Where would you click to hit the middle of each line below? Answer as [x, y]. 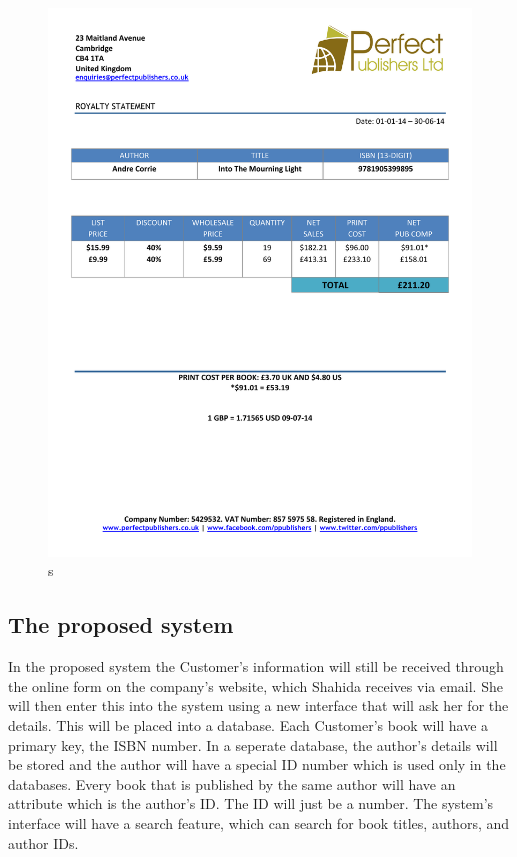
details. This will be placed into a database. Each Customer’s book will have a [248, 725]
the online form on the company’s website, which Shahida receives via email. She [255, 685]
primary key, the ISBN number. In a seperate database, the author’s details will [253, 744]
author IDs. [43, 842]
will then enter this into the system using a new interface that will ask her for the [258, 705]
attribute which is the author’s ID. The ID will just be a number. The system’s [251, 803]
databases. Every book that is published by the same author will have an [232, 783]
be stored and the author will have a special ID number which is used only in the [257, 764]
